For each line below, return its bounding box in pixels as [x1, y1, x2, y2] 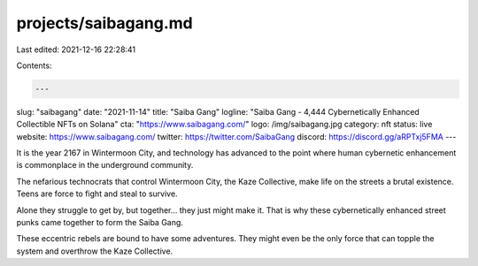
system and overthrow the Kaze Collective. [16, 246, 173, 256]
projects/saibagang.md [16, 13, 194, 33]
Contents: [16, 60, 52, 71]
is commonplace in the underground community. [16, 160, 194, 171]
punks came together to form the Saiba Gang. [16, 217, 183, 228]
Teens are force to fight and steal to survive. [16, 188, 178, 199]
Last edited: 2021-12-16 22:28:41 [16, 44, 136, 55]
